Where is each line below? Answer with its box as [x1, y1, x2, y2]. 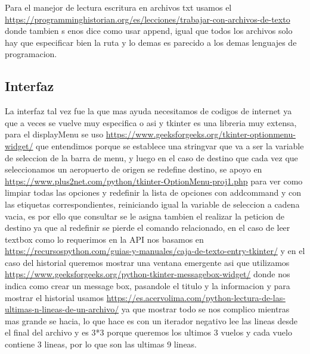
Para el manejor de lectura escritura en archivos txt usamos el [5, 1, 232, 13]
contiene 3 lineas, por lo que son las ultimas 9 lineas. [5, 338, 197, 350]
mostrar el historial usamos [5, 291, 104, 303]
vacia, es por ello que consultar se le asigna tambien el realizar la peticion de [5, 209, 285, 222]
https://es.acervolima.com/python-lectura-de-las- [106, 291, 286, 303]
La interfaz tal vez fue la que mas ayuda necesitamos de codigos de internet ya [5, 105, 292, 117]
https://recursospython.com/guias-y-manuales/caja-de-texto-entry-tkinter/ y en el [5, 245, 305, 257]
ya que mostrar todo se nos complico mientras [121, 303, 290, 315]
